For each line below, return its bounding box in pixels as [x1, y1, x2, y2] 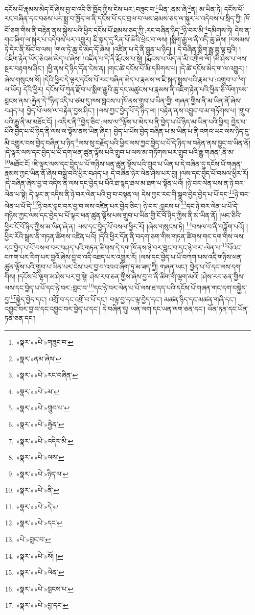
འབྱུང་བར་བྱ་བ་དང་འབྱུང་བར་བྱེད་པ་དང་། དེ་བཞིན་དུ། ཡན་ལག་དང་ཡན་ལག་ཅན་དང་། [4, 303, 206, 313]
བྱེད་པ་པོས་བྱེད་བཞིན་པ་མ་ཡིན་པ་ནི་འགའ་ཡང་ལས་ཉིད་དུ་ [114, 126, 250, 136]
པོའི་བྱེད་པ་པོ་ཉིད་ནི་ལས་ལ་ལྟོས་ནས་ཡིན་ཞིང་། [4, 126, 112, 136]
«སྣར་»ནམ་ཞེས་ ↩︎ [16, 353, 62, 363]
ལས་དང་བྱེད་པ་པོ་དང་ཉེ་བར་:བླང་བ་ [4, 282, 89, 292]
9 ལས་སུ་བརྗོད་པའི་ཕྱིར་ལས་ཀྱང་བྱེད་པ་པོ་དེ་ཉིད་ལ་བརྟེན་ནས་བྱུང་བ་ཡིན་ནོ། [75, 136, 251, 147]
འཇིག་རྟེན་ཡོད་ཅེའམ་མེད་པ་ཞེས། [4, 53, 81, 64]
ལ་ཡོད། [4, 84, 22, 94]
